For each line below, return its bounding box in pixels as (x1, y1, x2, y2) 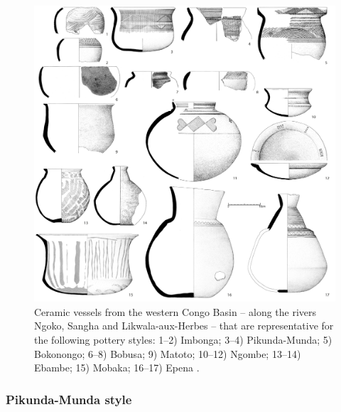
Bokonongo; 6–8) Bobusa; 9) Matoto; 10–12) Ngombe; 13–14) (34, 346, 301, 361)
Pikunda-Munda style (6, 390, 132, 408)
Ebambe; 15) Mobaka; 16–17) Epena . (34, 360, 200, 375)
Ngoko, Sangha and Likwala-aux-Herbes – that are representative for (34, 318, 334, 333)
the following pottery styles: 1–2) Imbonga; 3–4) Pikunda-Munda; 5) (34, 332, 332, 347)
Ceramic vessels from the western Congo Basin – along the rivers (34, 304, 317, 319)
